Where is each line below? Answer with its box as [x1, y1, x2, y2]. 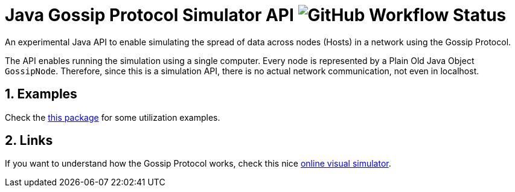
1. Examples [5, 86, 77, 102]
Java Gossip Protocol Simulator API [5, 5, 294, 25]
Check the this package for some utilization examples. [5, 112, 220, 123]
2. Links [5, 133, 53, 149]
